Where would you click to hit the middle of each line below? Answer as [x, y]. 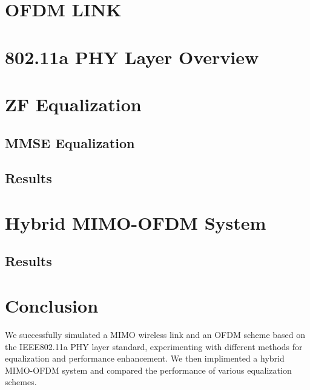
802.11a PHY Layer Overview [132, 57]
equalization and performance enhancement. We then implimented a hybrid [145, 358]
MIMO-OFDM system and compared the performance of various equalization [148, 370]
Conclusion [52, 306]
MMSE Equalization [70, 142]
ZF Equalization [73, 104]
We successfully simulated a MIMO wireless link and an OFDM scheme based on [155, 334]
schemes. [21, 382]
